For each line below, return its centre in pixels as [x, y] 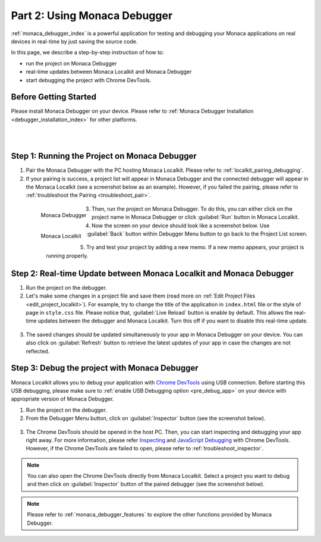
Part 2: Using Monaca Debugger [92, 15]
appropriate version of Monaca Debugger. [62, 399]
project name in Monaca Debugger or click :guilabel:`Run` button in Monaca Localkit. [195, 217]
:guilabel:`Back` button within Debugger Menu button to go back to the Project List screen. [197, 234]
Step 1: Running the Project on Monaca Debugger [104, 156]
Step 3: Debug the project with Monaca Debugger [105, 368]
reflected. [38, 351]
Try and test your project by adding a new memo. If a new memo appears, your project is [195, 247]
